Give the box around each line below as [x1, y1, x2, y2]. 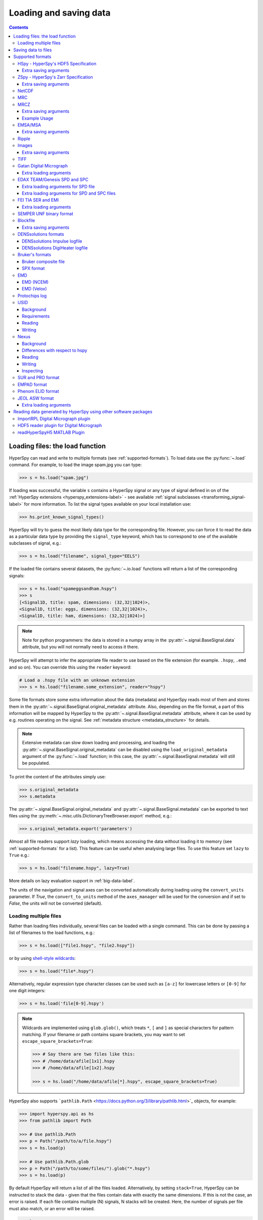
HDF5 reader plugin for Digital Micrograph [18, 423, 102, 428]
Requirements [22, 313, 50, 319]
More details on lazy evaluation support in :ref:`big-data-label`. [9, 878, 135, 884]
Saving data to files [13, 47, 52, 53]
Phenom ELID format [18, 388, 59, 394]
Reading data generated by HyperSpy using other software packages [13, 409, 153, 415]
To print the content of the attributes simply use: [9, 773, 106, 779]
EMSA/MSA [18, 122, 41, 128]
